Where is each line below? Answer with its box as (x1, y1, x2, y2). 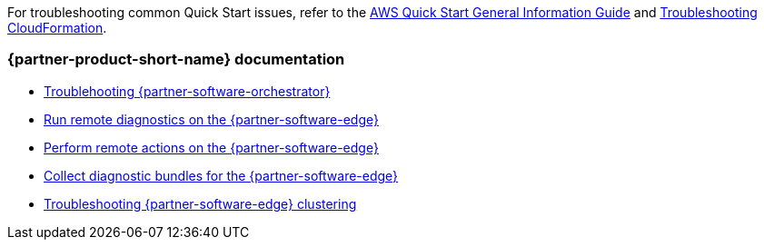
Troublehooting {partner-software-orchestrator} (44, 83, 331, 99)
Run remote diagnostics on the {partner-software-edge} (44, 111, 379, 127)
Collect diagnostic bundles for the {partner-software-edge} (44, 167, 399, 183)
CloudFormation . (7, 20, 107, 35)
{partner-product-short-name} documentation (7, 50, 345, 69)
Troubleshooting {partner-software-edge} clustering (44, 195, 357, 212)
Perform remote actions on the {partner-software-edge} (44, 139, 379, 155)
